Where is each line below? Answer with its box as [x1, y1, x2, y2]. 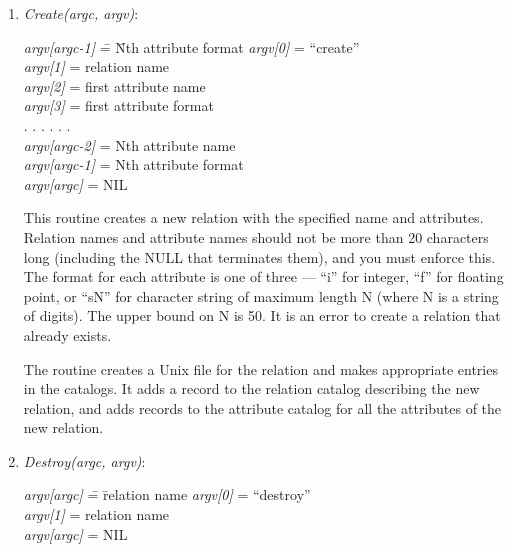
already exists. [23, 324, 112, 345]
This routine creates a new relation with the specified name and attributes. [23, 207, 484, 228]
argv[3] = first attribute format [23, 95, 214, 116]
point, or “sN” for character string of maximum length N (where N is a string [23, 285, 499, 306]
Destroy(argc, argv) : [23, 450, 146, 471]
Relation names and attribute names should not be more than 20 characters [23, 226, 489, 247]
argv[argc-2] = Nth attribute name [23, 134, 236, 155]
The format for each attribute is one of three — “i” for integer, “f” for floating [23, 266, 504, 287]
